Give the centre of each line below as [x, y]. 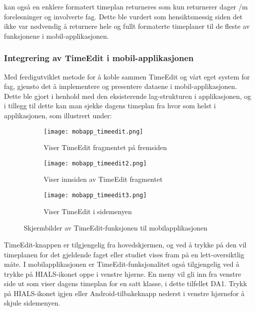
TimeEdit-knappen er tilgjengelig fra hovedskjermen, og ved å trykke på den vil [125, 244]
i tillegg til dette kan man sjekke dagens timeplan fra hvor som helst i [110, 106]
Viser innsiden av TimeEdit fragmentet [103, 179]
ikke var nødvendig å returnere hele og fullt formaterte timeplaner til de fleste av [127, 26]
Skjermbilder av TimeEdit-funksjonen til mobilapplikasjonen [116, 228]
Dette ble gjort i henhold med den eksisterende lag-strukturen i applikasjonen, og [128, 96]
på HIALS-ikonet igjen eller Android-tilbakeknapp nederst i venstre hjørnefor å [124, 293]
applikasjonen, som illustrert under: [58, 115]
